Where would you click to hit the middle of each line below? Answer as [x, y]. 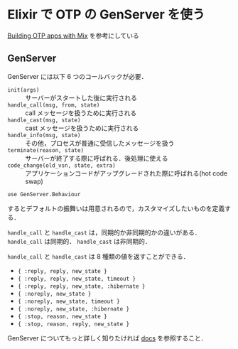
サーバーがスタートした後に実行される [81, 97]
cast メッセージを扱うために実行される [82, 128]
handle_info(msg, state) [44, 135]
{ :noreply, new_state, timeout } [69, 301]
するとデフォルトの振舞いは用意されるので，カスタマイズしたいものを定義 [116, 208]
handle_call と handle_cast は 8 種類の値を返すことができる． [98, 256]
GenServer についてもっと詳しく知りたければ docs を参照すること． [107, 338]
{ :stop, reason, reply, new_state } [74, 324]
